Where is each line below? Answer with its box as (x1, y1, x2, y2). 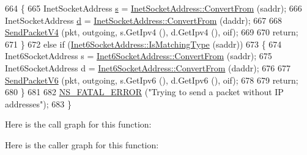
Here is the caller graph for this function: (5, 138, 159, 151)
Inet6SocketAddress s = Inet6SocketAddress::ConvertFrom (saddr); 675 (5, 49, 272, 62)
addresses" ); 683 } (5, 97, 72, 110)
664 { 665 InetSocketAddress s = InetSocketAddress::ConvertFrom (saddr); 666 (5, 2, 302, 14)
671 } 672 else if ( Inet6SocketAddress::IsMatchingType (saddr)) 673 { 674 (5, 37, 282, 50)
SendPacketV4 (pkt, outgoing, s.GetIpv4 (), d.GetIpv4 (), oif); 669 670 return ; (5, 26, 298, 38)
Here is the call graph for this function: (5, 118, 152, 131)
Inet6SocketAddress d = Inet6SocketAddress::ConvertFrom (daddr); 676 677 (5, 61, 291, 74)
